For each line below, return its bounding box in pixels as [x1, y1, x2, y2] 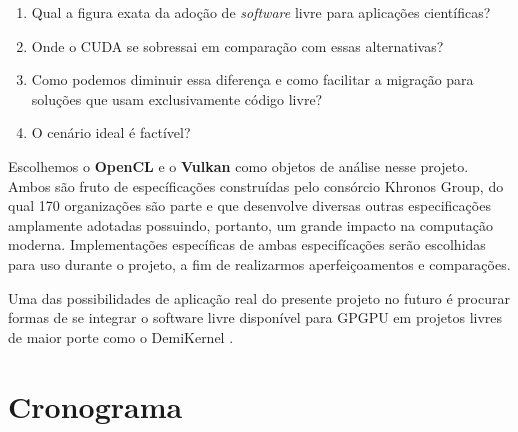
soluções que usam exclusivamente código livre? [31, 88, 323, 109]
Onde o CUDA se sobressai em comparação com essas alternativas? [31, 35, 444, 56]
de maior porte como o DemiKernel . [8, 326, 234, 347]
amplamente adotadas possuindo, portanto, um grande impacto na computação [8, 214, 493, 235]
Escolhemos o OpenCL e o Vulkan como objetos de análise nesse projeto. [8, 155, 469, 176]
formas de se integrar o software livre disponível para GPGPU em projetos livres [8, 307, 503, 328]
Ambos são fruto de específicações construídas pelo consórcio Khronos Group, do [8, 175, 504, 196]
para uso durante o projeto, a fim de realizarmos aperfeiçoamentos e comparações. [8, 253, 511, 274]
